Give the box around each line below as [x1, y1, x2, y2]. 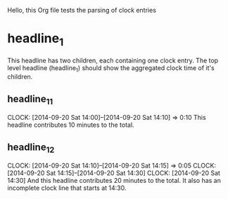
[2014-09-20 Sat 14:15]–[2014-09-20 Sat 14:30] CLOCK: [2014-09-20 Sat [7, 169, 220, 177]
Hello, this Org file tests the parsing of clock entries [7, 6, 157, 14]
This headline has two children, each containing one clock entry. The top [7, 56, 219, 64]
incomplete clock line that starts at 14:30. [7, 184, 127, 192]
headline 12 [7, 141, 55, 155]
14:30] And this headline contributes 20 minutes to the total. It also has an [7, 177, 222, 185]
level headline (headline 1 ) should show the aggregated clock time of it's [7, 63, 215, 74]
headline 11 [7, 92, 53, 107]
